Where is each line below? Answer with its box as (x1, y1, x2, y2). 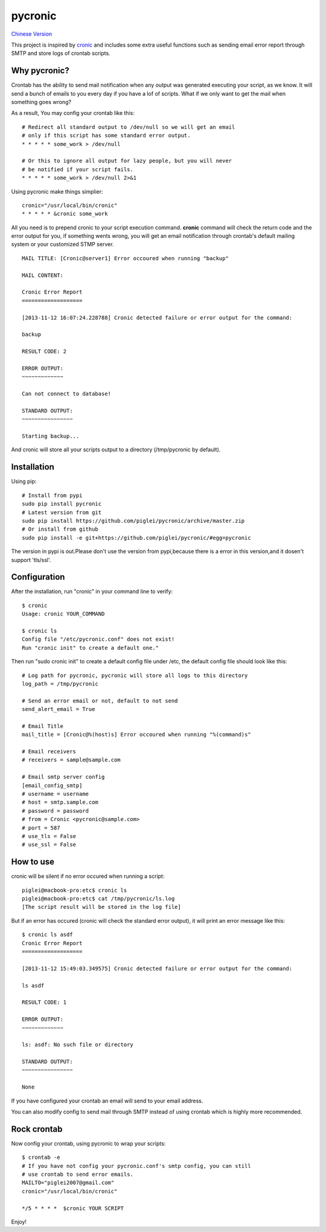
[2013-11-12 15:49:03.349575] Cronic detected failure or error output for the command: (22, 965, 293, 972)
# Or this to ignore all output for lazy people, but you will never (22, 157, 232, 165)
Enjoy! (11, 1218, 27, 1225)
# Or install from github (22, 526, 99, 532)
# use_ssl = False (22, 841, 77, 848)
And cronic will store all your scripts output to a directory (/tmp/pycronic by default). (11, 446, 221, 453)
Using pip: (11, 478, 37, 485)
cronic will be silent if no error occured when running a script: (11, 873, 165, 880)
